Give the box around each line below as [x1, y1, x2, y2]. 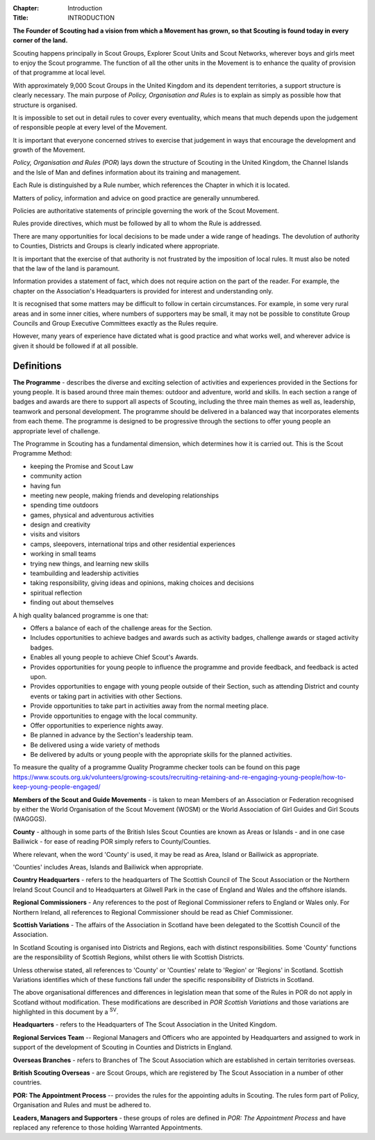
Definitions [12, 360, 62, 371]
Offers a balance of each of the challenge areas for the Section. [30, 624, 212, 632]
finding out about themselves [30, 598, 114, 607]
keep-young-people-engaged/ [12, 782, 101, 791]
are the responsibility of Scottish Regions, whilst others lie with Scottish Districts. [12, 953, 244, 961]
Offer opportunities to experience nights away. [30, 721, 163, 730]
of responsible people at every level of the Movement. [12, 123, 168, 131]
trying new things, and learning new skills [30, 559, 149, 568]
